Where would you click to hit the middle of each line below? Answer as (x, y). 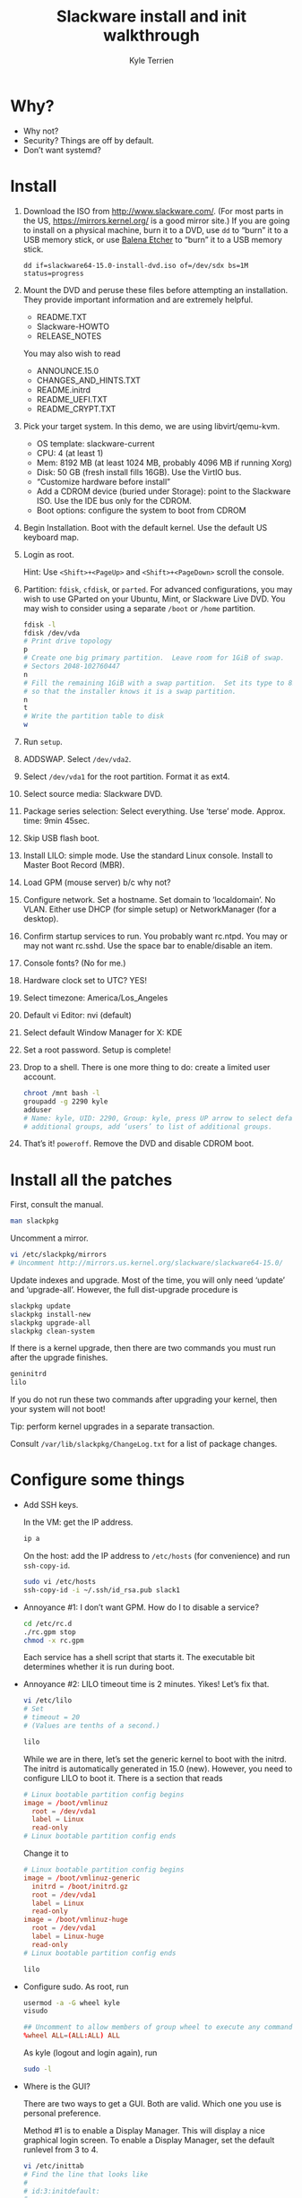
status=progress (53, 273)
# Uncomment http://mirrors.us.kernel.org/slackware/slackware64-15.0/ (147, 1263)
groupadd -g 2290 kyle (65, 1101)
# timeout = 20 (52, 1718)
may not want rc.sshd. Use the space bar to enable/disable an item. (148, 946)
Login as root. (48, 554)
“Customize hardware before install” (104, 481)
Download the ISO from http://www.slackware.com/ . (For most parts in (153, 211)
